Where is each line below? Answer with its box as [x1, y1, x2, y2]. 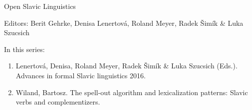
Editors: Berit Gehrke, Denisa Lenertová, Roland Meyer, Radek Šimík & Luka [4, 17, 244, 28]
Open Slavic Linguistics [4, 1, 76, 11]
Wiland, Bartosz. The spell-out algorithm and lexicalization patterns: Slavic [15, 87, 248, 97]
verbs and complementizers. [15, 97, 100, 107]
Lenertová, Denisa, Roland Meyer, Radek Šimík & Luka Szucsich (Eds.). [15, 60, 238, 71]
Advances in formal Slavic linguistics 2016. [15, 70, 146, 80]
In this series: [4, 44, 45, 54]
